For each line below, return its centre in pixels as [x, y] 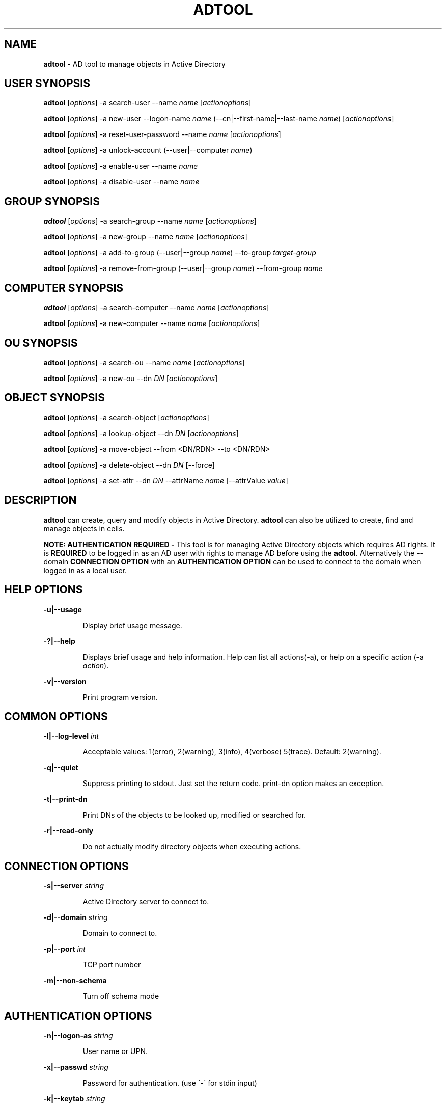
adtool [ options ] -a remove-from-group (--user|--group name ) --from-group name [183, 268]
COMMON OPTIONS [56, 716]
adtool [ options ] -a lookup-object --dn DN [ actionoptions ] [141, 433]
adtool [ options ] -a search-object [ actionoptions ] [126, 417]
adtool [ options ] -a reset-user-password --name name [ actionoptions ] [162, 134]
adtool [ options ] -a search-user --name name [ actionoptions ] [147, 103]
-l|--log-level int [71, 736]
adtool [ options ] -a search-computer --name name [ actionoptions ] [156, 308]
